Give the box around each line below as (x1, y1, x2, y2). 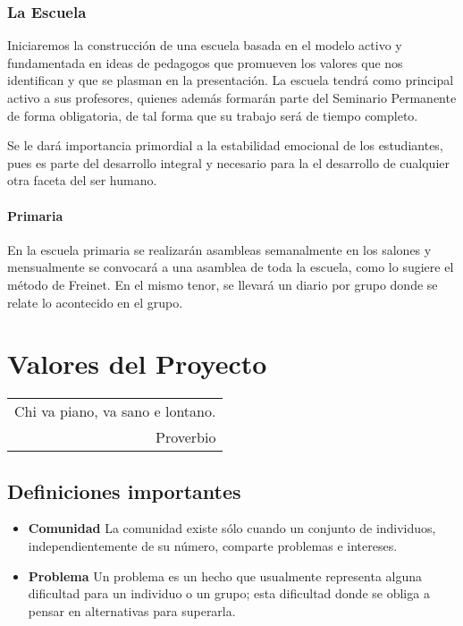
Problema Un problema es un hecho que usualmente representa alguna (28, 566, 423, 585)
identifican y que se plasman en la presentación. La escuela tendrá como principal (7, 71, 454, 89)
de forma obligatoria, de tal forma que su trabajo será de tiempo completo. (7, 106, 418, 124)
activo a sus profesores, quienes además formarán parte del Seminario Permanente (7, 89, 457, 106)
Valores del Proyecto (7, 345, 267, 382)
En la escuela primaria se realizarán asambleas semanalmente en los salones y (7, 240, 432, 258)
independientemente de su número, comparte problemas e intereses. (28, 537, 398, 555)
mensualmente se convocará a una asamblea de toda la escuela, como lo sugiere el (7, 258, 454, 276)
